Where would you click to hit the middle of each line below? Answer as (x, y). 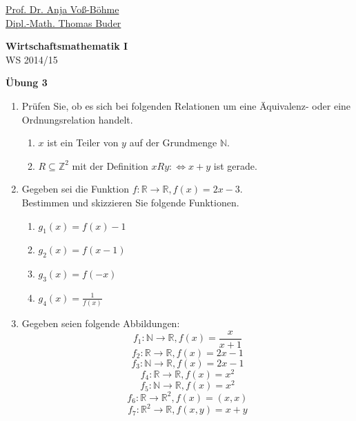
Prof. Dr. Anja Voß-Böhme (62, 9)
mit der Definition (110, 165)
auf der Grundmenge (173, 143)
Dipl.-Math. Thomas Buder (63, 22)
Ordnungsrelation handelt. (77, 119)
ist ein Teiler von (83, 143)
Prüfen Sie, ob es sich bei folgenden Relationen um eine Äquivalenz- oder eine (186, 105)
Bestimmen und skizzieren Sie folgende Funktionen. (130, 202)
